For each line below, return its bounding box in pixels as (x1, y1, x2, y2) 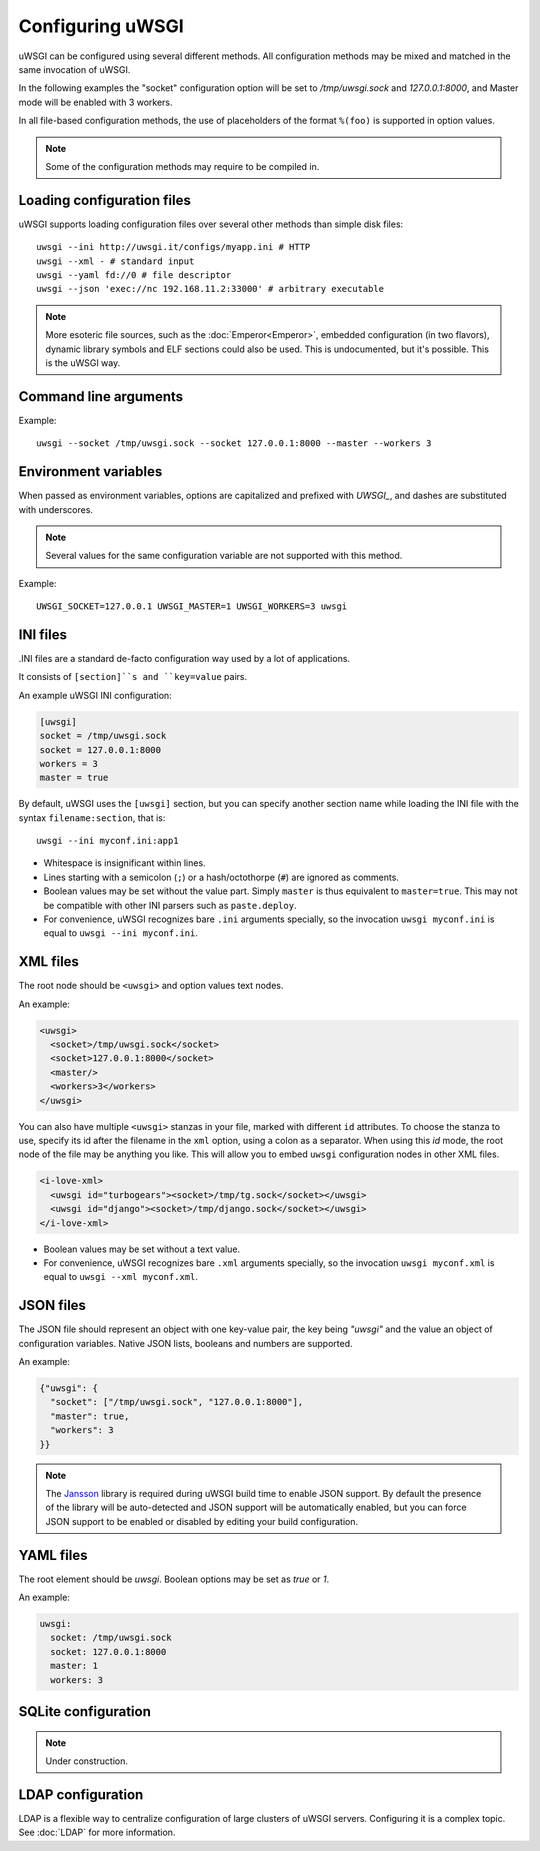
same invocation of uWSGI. (18, 63, 131, 75)
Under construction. (45, 1755, 129, 1767)
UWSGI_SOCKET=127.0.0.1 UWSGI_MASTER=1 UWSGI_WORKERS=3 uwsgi (36, 601, 348, 612)
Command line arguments (18, 388, 184, 405)
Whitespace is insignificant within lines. (43, 857, 206, 869)
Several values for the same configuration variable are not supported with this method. (45, 550, 403, 562)
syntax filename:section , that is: (18, 811, 166, 824)
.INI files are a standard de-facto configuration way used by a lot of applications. (18, 652, 350, 664)
